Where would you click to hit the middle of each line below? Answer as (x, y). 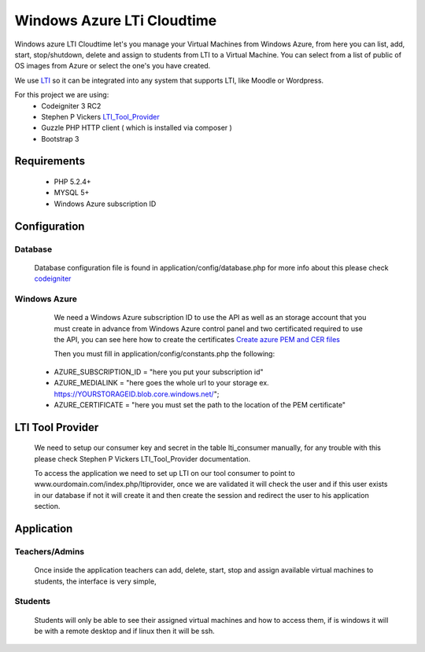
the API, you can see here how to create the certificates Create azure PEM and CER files (197, 339)
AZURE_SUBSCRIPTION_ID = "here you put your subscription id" (159, 372)
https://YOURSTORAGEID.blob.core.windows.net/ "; (137, 394)
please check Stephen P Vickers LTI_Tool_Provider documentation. (142, 459)
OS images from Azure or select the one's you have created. (113, 66)
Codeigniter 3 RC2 (71, 105)
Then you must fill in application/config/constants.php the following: (164, 354)
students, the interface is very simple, (95, 581)
